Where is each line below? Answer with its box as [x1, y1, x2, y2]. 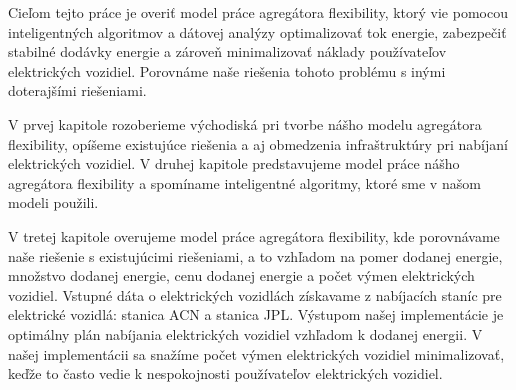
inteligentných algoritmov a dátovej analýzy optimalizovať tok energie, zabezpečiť [8, 21, 507, 42]
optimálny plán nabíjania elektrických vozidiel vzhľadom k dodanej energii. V [8, 323, 483, 344]
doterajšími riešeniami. [8, 80, 147, 101]
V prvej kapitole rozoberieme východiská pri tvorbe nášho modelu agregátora [8, 113, 482, 134]
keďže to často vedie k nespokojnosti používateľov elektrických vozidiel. [8, 363, 443, 384]
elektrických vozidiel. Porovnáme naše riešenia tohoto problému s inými [8, 60, 446, 81]
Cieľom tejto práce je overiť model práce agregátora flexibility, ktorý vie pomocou [8, 2, 508, 22]
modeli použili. [8, 192, 99, 213]
